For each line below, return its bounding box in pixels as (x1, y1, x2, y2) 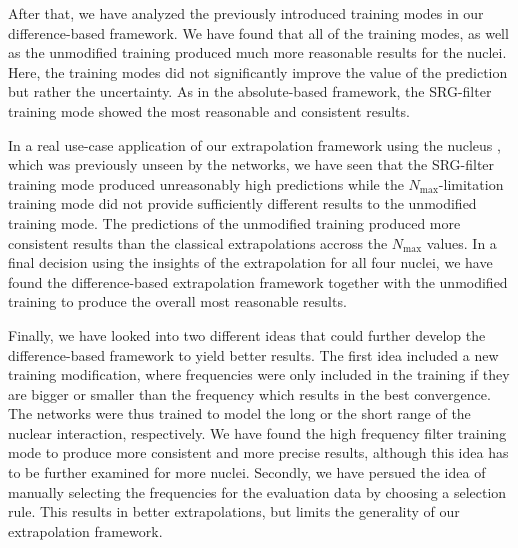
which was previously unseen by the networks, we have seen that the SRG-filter (8, 154, 495, 175)
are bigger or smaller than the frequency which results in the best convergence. (8, 383, 491, 404)
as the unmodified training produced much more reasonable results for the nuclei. (8, 42, 507, 63)
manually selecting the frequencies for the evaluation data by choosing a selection (8, 481, 507, 502)
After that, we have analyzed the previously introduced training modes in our (8, 3, 484, 23)
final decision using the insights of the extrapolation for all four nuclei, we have (8, 252, 493, 273)
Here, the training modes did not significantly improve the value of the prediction (8, 61, 508, 82)
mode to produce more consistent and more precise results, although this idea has (8, 442, 509, 463)
